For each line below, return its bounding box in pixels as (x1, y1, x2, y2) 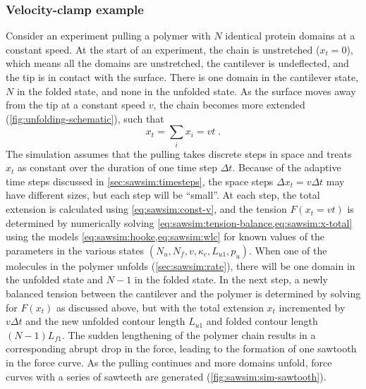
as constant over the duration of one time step (18, 160, 218, 175)
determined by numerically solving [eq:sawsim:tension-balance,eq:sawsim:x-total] (6, 215, 353, 230)
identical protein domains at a (225, 28, 355, 43)
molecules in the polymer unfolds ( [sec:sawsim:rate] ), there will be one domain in (6, 258, 355, 273)
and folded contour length (206, 314, 318, 328)
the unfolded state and (6, 272, 104, 287)
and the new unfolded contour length (25, 314, 185, 328)
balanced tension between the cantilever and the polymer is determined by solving (6, 286, 361, 301)
